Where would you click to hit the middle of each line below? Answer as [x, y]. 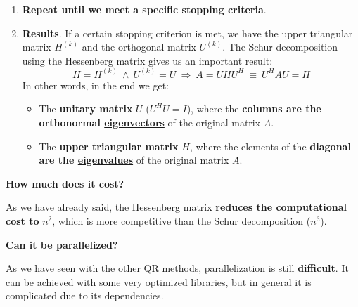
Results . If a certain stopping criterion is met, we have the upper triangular [187, 33]
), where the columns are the [254, 109]
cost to [23, 220]
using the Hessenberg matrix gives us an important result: [147, 60]
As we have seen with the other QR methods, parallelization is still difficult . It [177, 268]
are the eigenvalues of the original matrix [134, 160]
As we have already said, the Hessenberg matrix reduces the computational [176, 207]
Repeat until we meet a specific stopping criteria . [144, 9]
